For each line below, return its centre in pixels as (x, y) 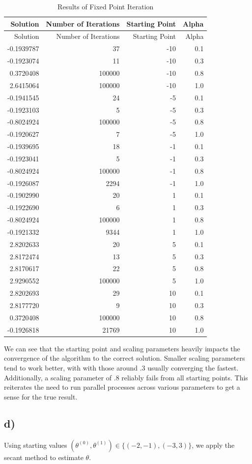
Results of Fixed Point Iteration (106, 6)
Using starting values (36, 445)
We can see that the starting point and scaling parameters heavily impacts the (122, 348)
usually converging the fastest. (193, 367)
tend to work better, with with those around (71, 367)
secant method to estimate (44, 457)
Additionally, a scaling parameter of (58, 377)
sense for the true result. (41, 396)
